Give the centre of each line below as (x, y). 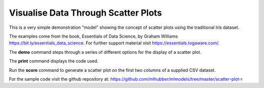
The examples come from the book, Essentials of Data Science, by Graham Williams (93, 36)
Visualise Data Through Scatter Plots (86, 13)
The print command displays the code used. (54, 61)
